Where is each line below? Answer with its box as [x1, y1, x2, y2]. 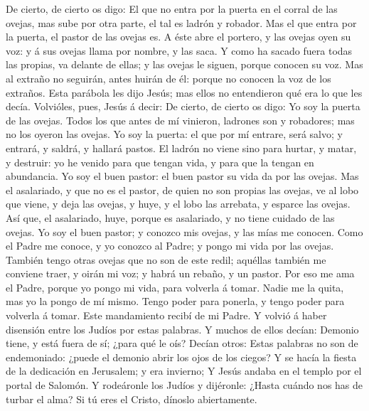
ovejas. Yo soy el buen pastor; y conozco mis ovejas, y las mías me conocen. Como [6, 224, 363, 239]
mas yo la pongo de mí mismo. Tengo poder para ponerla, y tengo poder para [6, 294, 345, 309]
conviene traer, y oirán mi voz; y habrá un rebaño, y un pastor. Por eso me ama [6, 266, 355, 281]
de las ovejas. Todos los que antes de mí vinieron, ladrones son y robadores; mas [6, 112, 355, 127]
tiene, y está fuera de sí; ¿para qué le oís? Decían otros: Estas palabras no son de [6, 336, 358, 351]
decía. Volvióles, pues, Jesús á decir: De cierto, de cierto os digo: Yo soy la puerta [6, 99, 360, 114]
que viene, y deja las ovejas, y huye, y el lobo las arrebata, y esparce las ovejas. [6, 196, 351, 211]
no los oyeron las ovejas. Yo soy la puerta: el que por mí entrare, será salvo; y [6, 127, 343, 142]
